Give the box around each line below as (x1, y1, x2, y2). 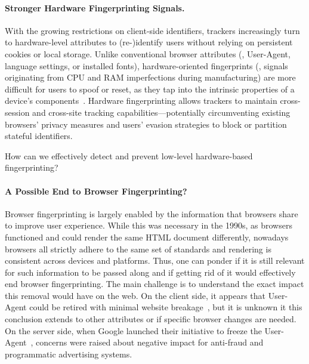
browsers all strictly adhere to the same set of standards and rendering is (5, 242, 271, 255)
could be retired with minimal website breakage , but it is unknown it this (29, 301, 302, 313)
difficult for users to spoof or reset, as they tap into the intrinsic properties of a (5, 82, 295, 95)
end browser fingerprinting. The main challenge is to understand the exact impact (5, 277, 304, 290)
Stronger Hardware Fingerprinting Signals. (5, 1, 185, 14)
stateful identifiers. (5, 129, 73, 142)
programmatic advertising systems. (5, 347, 132, 360)
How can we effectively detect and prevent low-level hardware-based (5, 149, 253, 162)
